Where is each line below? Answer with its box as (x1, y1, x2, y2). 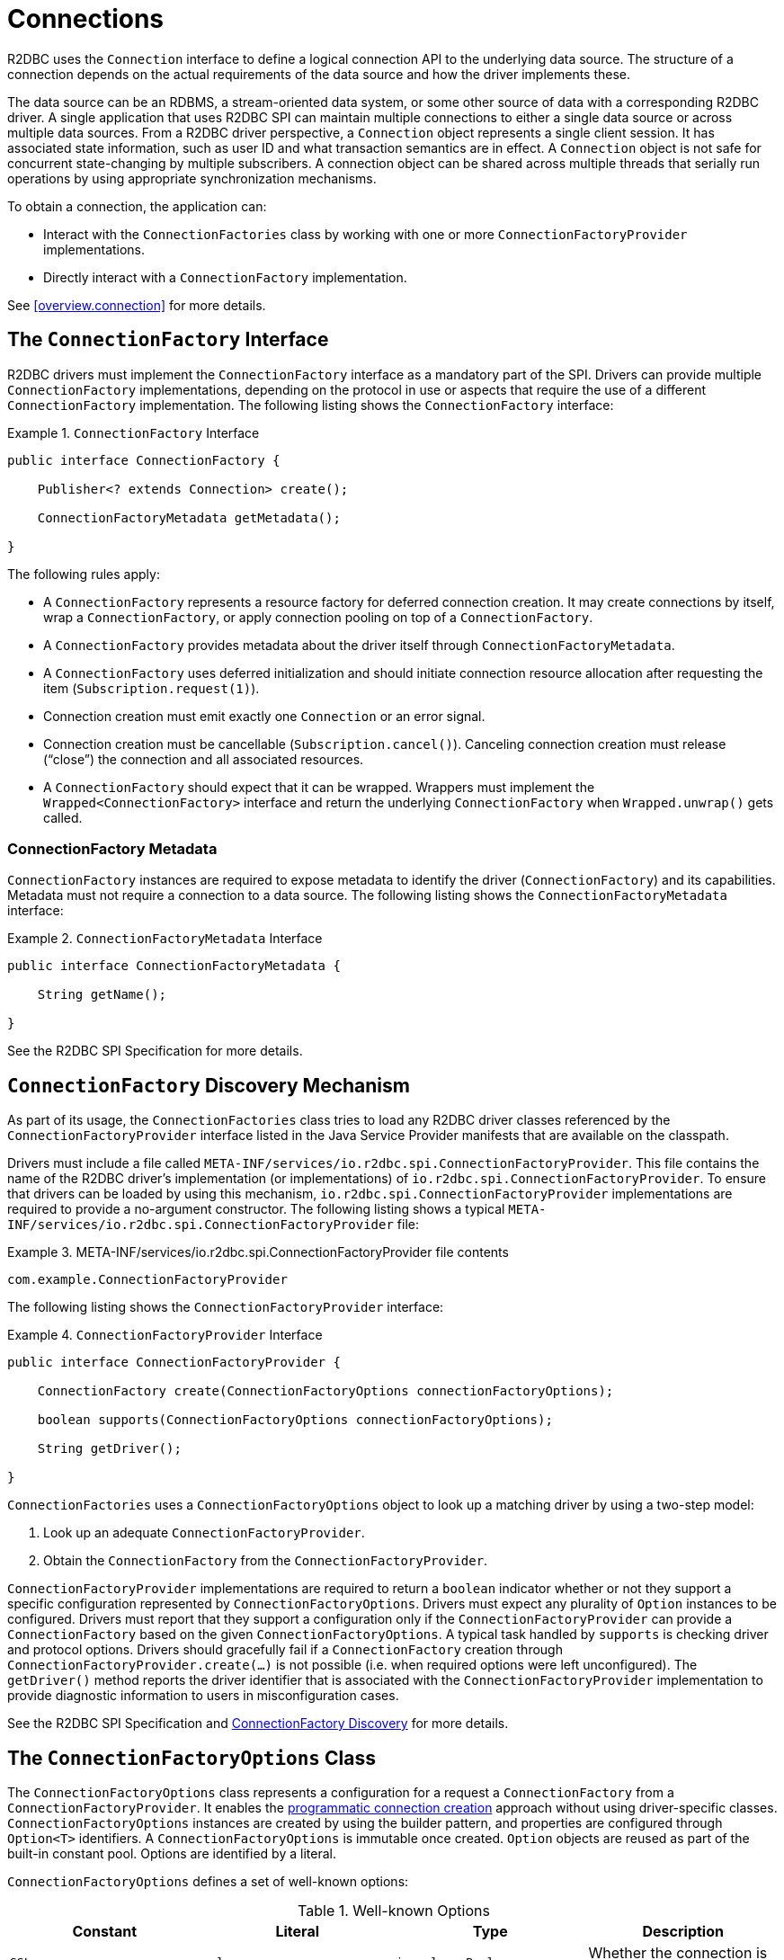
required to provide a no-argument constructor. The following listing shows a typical (7, 1201, 505, 1217)
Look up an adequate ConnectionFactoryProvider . (43, 1525, 365, 1541)
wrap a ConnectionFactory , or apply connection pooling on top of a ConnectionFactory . (43, 609, 593, 625)
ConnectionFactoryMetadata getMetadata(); (37, 510, 341, 525)
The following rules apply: (7, 566, 160, 582)
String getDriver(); (37, 1441, 182, 1457)
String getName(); (37, 987, 167, 1002)
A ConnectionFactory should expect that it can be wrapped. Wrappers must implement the (43, 779, 595, 795)
